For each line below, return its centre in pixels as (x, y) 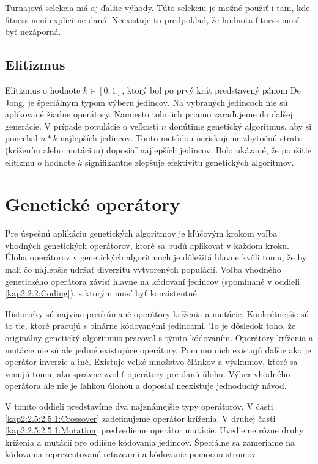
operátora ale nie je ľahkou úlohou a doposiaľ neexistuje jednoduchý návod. (146, 385)
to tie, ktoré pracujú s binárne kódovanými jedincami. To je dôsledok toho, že (150, 326)
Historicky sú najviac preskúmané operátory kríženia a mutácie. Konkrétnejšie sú (157, 313)
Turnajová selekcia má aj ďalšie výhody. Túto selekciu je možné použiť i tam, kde (157, 7)
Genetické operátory (93, 204)
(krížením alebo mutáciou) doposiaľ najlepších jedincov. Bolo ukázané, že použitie (158, 149)
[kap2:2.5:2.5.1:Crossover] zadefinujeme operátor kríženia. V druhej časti (140, 418)
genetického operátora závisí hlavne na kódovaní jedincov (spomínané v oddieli (153, 281)
